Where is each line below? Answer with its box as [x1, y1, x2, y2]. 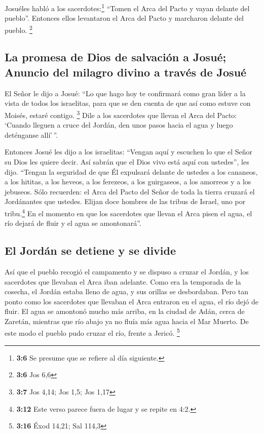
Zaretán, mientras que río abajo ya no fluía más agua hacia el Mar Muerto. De [5, 315, 249, 326]
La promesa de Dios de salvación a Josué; [5, 49, 227, 65]
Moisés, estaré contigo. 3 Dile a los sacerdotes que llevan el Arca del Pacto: [5, 108, 237, 120]
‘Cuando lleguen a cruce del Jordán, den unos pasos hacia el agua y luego [5, 120, 233, 130]
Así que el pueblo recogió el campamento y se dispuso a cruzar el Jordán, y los [5, 266, 249, 277]
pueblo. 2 [5, 23, 32, 35]
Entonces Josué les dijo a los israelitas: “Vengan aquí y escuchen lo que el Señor [5, 146, 253, 157]
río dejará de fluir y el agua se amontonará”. [5, 218, 141, 228]
